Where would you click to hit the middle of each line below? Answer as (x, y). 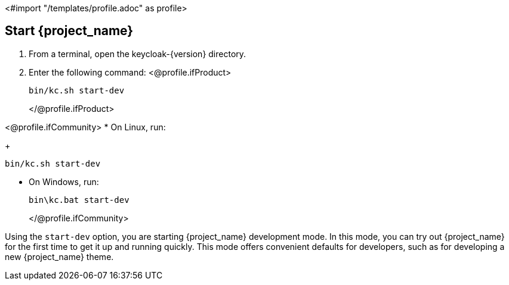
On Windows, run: (64, 181)
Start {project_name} (69, 31)
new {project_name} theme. (59, 256)
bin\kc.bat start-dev (79, 200)
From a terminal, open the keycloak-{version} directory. (138, 54)
